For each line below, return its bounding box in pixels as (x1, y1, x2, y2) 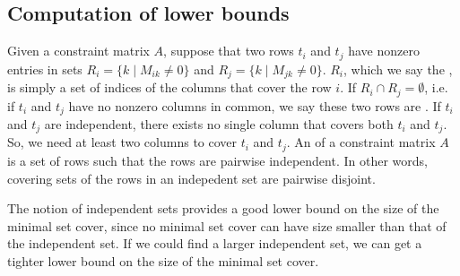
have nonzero (348, 41, 420, 60)
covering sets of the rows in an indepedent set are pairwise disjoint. (7, 168, 376, 187)
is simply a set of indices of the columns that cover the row (7, 78, 332, 97)
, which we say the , (343, 59, 453, 78)
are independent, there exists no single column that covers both (44, 115, 394, 134)
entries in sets (7, 59, 82, 78)
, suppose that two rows (163, 41, 294, 60)
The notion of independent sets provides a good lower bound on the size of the (7, 199, 439, 218)
